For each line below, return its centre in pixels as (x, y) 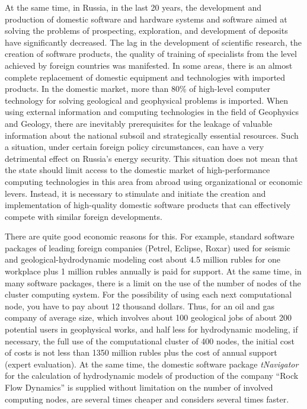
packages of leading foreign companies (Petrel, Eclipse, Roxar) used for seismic (148, 247)
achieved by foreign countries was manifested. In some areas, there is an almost (149, 65)
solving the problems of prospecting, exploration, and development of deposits (146, 31)
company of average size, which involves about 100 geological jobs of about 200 (148, 317)
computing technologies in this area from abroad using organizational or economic (154, 181)
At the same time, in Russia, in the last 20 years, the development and (133, 7)
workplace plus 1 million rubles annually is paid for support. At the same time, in (153, 271)
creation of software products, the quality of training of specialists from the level (151, 54)
